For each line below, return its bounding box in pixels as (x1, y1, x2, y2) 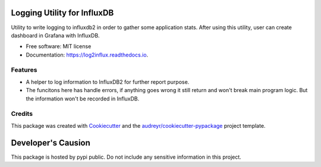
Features (11, 66, 37, 74)
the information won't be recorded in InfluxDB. (26, 95, 140, 102)
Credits (11, 110, 33, 118)
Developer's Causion (11, 137, 90, 148)
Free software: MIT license (26, 43, 92, 50)
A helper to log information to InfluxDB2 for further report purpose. (26, 78, 190, 86)
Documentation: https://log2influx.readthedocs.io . (26, 51, 149, 58)
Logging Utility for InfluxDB (11, 8, 114, 18)
